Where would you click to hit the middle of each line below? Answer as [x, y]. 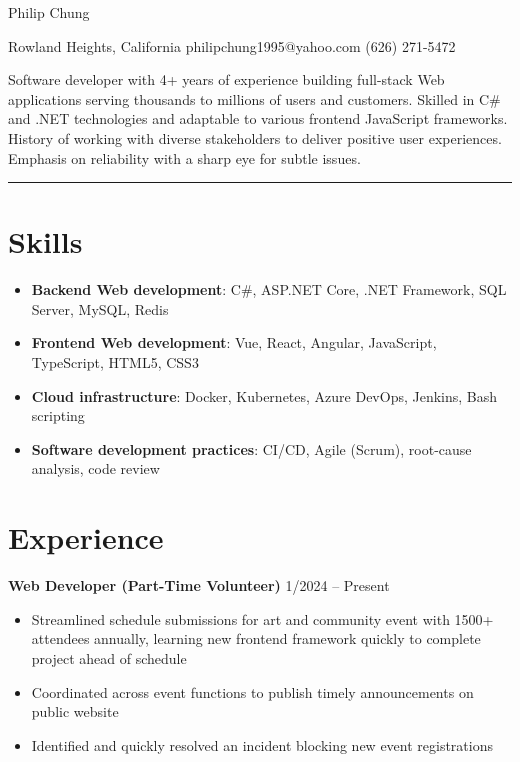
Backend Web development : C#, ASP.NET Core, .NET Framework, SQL [269, 289]
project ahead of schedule [109, 657]
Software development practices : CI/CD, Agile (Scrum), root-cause [251, 448]
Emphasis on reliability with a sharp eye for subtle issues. [184, 157]
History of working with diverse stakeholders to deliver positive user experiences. [255, 137]
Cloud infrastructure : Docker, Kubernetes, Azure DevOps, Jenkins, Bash [264, 395]
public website [75, 711]
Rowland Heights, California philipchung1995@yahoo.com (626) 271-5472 [232, 45]
